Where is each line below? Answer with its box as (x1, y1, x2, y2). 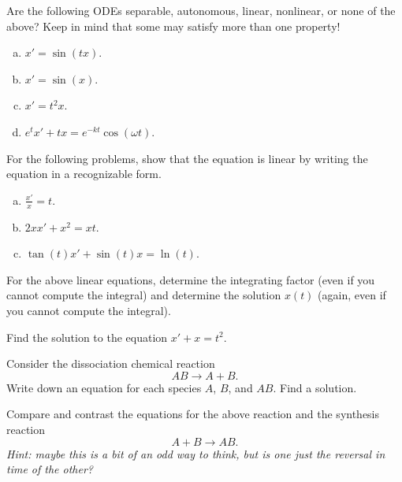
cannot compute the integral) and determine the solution (6, 287, 281, 303)
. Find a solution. (273, 379, 357, 395)
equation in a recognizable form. (6, 165, 162, 182)
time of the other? (6, 461, 94, 477)
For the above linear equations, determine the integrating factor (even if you (6, 271, 375, 287)
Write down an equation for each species (6, 379, 202, 395)
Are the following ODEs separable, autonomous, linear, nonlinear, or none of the (6, 2, 396, 18)
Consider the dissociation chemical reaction (6, 355, 215, 372)
